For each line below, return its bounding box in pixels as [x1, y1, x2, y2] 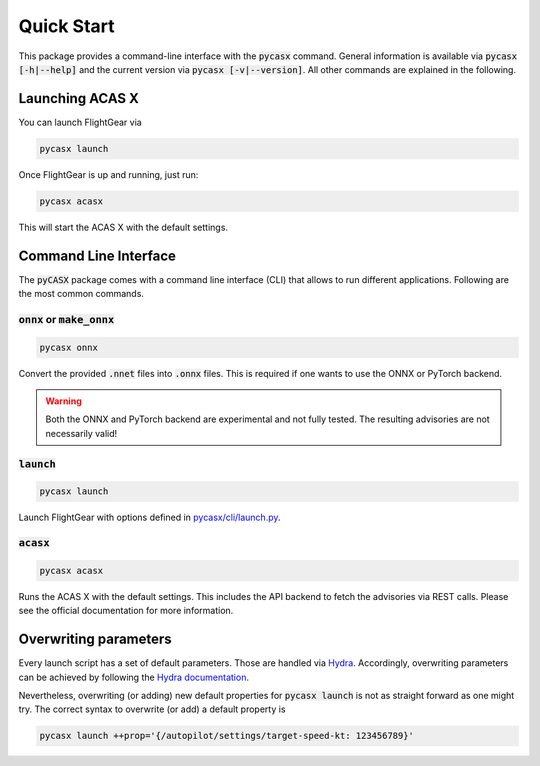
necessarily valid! [45, 427, 118, 439]
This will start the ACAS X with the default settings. [18, 221, 229, 233]
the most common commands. [18, 288, 145, 300]
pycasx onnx [39, 341, 99, 353]
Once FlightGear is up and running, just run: [18, 168, 199, 180]
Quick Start [18, 15, 115, 37]
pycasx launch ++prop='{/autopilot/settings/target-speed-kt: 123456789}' [39, 730, 415, 742]
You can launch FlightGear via [18, 116, 142, 128]
